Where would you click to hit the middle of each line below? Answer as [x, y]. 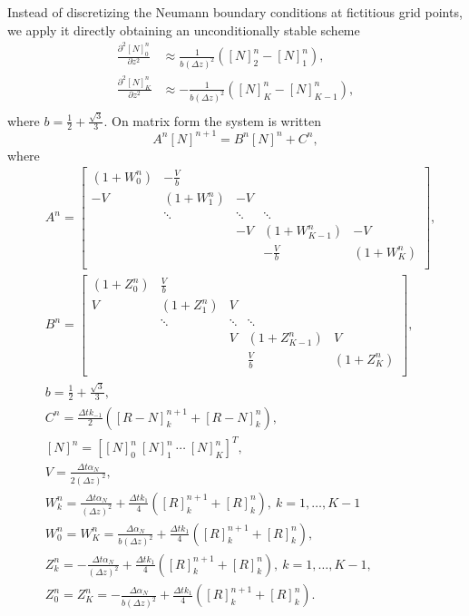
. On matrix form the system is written [212, 120]
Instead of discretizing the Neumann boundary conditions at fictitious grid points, [235, 12]
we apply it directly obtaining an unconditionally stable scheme [184, 29]
